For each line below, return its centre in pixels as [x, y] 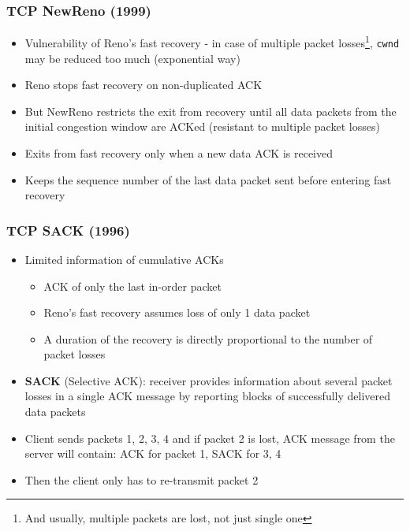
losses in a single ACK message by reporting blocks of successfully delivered [208, 396]
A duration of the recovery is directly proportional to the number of [208, 338]
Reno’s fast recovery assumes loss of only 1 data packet [177, 312]
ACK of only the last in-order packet [132, 286]
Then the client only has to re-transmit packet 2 [142, 479]
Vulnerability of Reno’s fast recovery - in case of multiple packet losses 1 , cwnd [212, 41]
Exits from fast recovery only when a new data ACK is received [179, 152]
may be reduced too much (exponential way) [132, 58]
